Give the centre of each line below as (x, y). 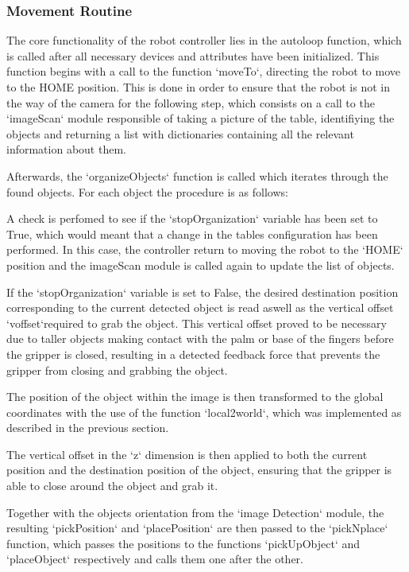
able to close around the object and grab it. (112, 486)
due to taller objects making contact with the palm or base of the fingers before (200, 339)
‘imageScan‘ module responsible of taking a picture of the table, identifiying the (201, 118)
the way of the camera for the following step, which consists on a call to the (191, 102)
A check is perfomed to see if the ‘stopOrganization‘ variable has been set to (192, 218)
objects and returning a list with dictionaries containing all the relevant (180, 133)
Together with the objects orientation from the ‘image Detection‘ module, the (195, 512)
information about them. (66, 149)
